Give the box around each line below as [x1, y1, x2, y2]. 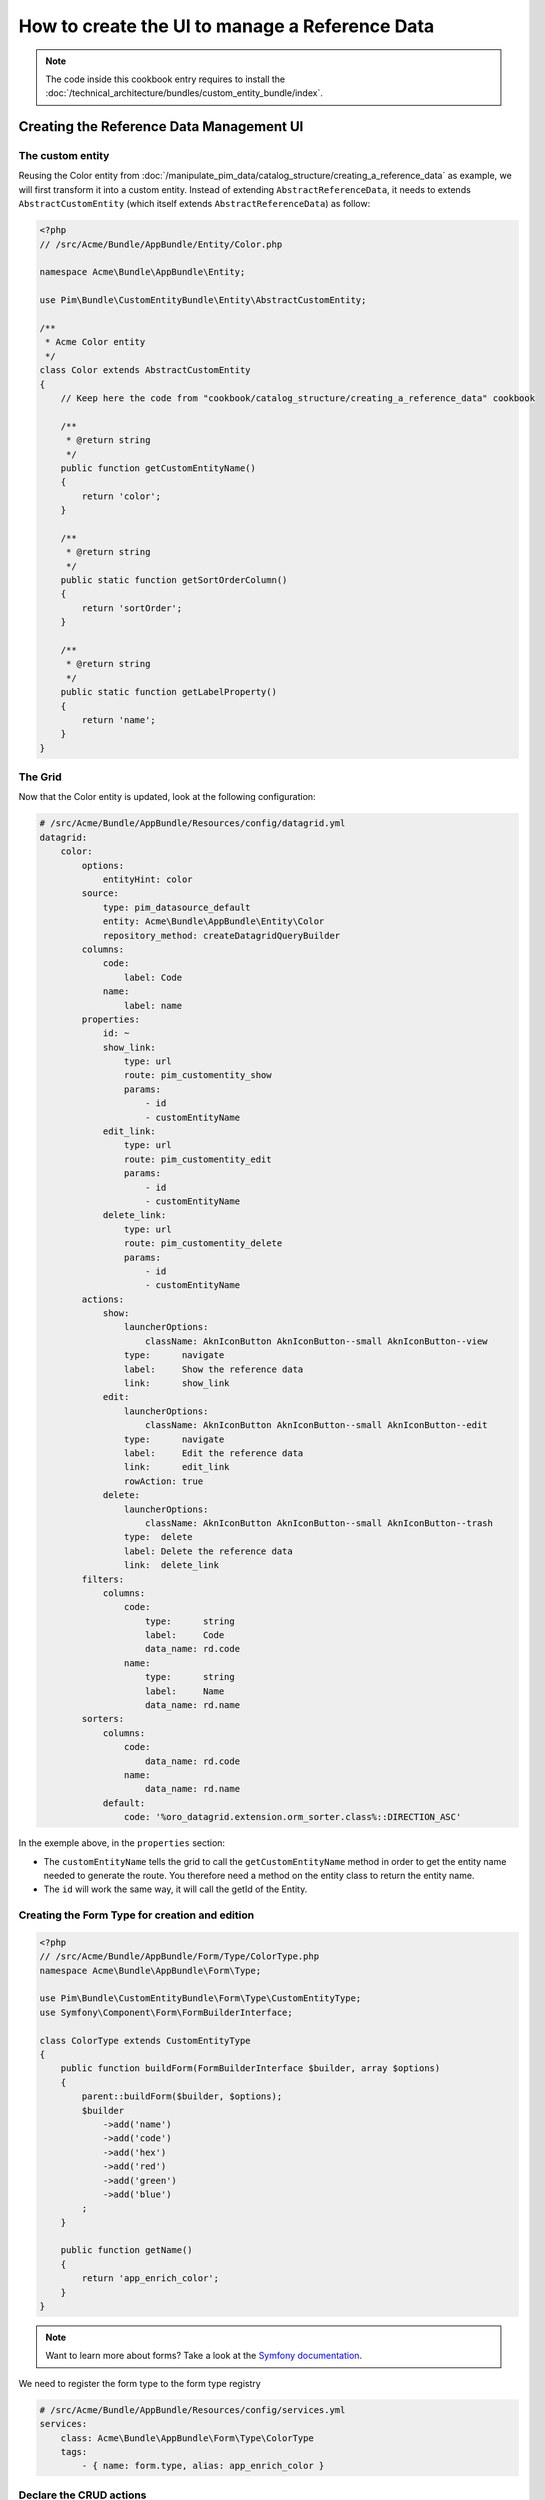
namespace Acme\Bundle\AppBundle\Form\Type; [39, 1965, 262, 1976]
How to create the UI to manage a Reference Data [18, 15, 435, 37]
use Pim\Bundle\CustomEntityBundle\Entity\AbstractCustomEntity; [39, 295, 367, 306]
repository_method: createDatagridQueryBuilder [102, 930, 341, 941]
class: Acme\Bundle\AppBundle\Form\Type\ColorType [60, 2432, 314, 2444]
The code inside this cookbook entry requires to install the [45, 73, 285, 85]
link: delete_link [123, 1560, 220, 1571]
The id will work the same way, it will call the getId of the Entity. [43, 1883, 308, 1895]
